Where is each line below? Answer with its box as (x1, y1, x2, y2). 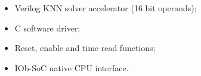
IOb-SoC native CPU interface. (14, 61, 129, 74)
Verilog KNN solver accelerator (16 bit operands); (14, 2, 197, 14)
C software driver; (14, 21, 81, 34)
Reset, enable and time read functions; (14, 42, 156, 54)
